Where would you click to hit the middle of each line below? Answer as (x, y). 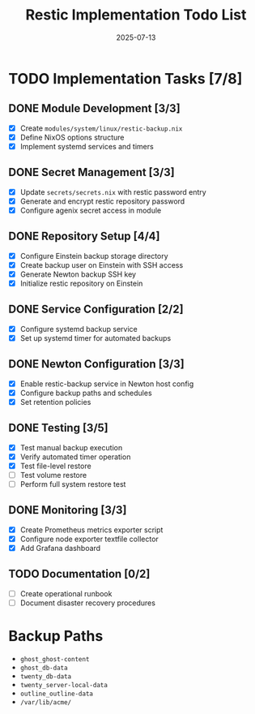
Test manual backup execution (71, 447)
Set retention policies (55, 402)
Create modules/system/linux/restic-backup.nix (101, 128)
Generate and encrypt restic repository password (102, 201)
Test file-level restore (55, 466)
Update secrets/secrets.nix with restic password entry (113, 191)
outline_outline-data (56, 694)
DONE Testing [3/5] (59, 428)
